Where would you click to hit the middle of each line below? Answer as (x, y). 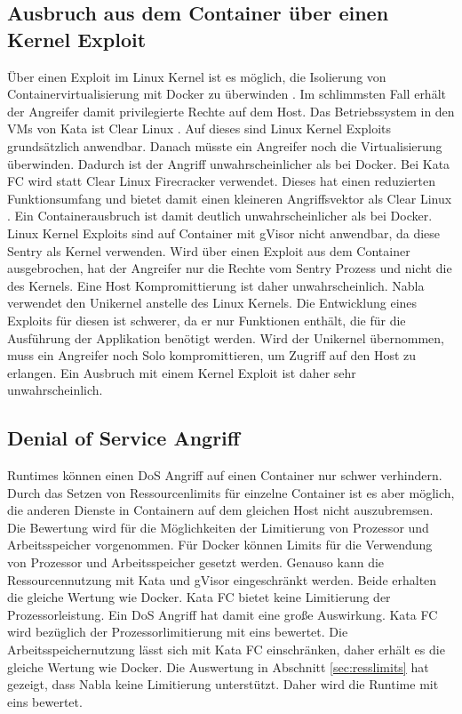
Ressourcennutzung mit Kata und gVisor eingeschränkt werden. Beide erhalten (222, 579)
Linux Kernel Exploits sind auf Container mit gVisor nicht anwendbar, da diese (224, 233)
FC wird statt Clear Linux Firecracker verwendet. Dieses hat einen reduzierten (221, 181)
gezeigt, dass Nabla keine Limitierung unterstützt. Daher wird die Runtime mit (223, 684)
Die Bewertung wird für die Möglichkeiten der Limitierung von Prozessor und (218, 527)
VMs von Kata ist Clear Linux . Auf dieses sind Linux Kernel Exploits (199, 128)
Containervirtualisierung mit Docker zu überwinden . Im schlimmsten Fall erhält (227, 94)
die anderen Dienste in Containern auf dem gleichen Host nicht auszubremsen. (220, 510)
